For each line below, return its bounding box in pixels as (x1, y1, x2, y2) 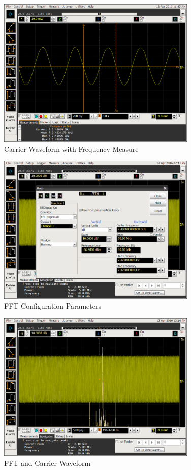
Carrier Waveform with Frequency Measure (4, 143, 139, 154)
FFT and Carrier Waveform (4, 457, 91, 468)
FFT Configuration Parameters (4, 300, 101, 311)
